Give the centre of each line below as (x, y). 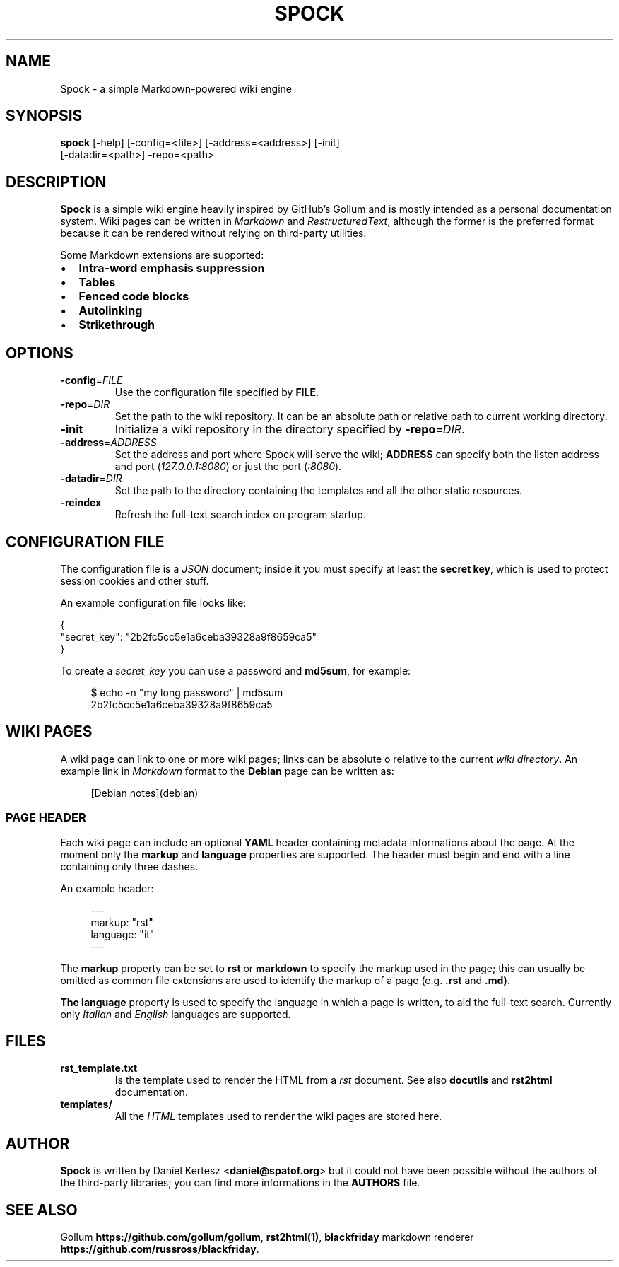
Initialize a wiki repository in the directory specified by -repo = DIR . (290, 430)
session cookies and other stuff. (135, 580)
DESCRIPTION (56, 182)
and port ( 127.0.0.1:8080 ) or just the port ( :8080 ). (228, 467)
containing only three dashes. (129, 866)
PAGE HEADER (46, 818)
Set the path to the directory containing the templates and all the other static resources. (318, 491)
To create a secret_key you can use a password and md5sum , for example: (236, 670)
